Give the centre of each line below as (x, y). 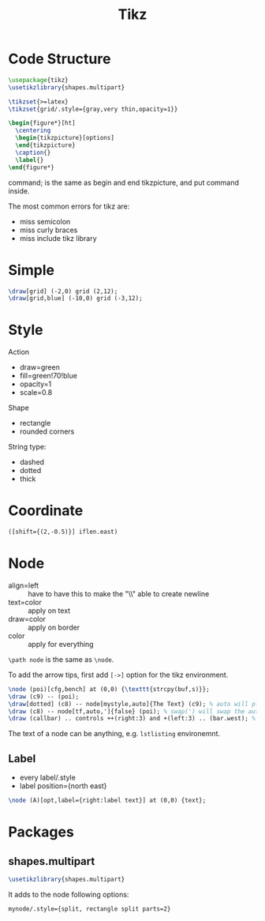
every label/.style (48, 778)
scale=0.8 (36, 393)
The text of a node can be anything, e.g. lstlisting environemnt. (114, 734)
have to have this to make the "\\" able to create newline (119, 593)
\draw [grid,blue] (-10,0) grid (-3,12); (76, 299)
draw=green (40, 367)
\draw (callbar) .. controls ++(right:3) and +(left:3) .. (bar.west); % (132, 719)
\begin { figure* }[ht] (42, 123)
